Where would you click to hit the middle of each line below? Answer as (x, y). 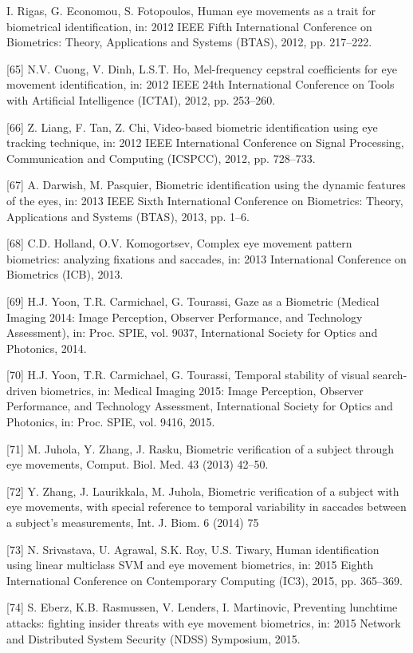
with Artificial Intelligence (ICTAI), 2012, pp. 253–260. (141, 99)
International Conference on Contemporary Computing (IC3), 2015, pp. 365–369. (205, 580)
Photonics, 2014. (47, 348)
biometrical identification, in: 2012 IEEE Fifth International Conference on (189, 26)
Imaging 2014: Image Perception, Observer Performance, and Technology (185, 317)
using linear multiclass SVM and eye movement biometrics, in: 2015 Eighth (190, 565)
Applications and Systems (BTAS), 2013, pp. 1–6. (128, 216)
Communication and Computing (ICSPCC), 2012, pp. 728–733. (161, 158)
